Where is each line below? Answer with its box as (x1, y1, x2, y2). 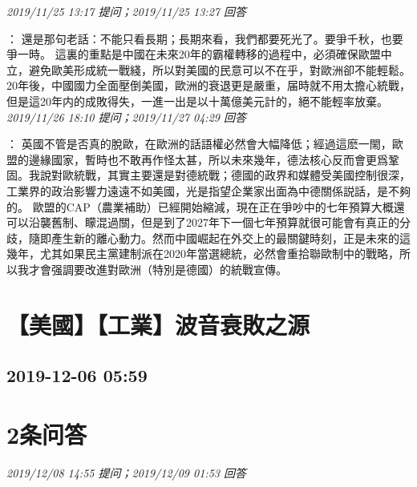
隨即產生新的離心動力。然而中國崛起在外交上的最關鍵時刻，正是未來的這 (28, 229, 411, 246)
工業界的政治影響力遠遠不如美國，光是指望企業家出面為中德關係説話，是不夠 (6, 182, 411, 199)
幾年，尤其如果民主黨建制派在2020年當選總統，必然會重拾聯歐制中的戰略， (6, 245, 399, 262)
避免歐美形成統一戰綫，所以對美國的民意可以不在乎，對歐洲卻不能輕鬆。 (28, 61, 411, 78)
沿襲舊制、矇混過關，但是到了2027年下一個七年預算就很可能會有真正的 (28, 214, 399, 231)
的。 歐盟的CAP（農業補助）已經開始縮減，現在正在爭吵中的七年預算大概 (6, 198, 394, 215)
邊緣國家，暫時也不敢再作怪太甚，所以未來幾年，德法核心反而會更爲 (28, 151, 388, 167)
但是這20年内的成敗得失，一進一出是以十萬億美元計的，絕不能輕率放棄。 (6, 92, 388, 109)
